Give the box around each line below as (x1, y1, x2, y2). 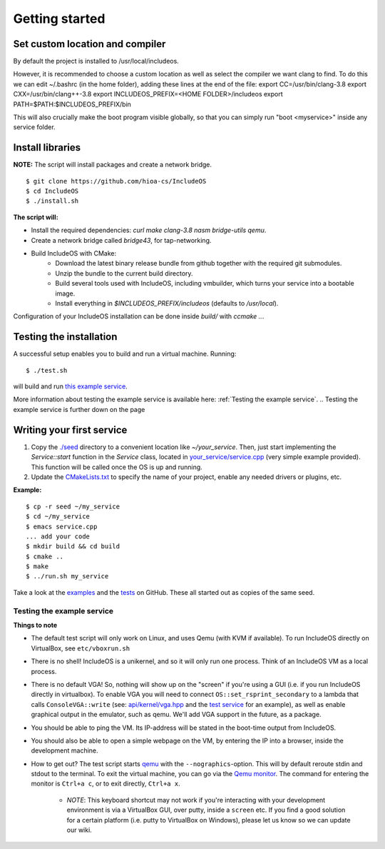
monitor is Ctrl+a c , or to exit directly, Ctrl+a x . (31, 779, 181, 788)
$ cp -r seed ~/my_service (26, 502, 120, 511)
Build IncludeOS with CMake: (31, 249, 117, 258)
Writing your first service (13, 423, 128, 436)
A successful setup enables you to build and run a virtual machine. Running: (13, 350, 237, 358)
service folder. (13, 123, 56, 131)
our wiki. (66, 825, 92, 835)
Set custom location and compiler (13, 38, 166, 50)
